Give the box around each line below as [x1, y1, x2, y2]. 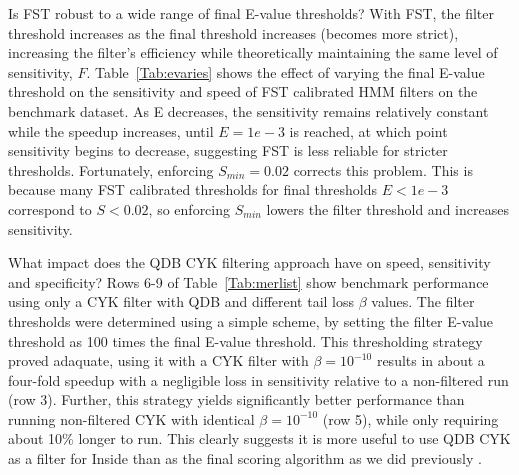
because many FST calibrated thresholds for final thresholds [8, 179, 378, 200]
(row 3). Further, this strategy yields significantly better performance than [8, 389, 465, 410]
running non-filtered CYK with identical [8, 408, 255, 429]
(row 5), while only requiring [322, 408, 499, 429]
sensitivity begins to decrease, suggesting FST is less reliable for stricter [8, 140, 448, 161]
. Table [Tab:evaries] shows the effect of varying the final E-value [86, 61, 485, 82]
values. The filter [371, 291, 475, 312]
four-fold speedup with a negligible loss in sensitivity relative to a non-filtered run [8, 369, 509, 390]
